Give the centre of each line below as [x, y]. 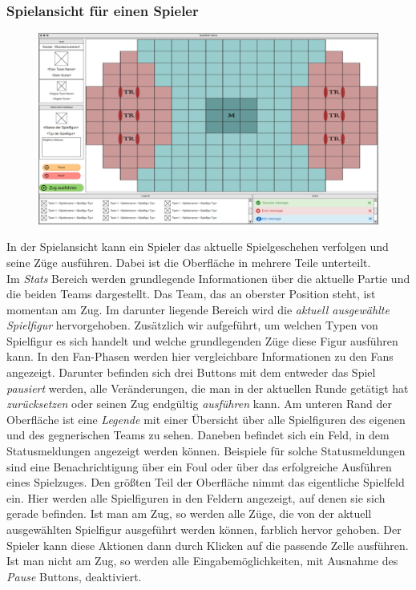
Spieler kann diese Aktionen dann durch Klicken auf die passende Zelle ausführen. [208, 545]
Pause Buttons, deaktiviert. [74, 576]
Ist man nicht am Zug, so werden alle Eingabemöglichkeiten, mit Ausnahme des [202, 561]
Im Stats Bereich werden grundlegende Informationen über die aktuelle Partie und [208, 278]
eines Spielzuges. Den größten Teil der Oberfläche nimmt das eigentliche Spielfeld [206, 482]
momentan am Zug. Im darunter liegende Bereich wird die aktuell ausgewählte [198, 309]
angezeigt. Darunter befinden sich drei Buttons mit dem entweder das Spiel [191, 372]
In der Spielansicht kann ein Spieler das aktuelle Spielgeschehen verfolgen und [198, 247]
